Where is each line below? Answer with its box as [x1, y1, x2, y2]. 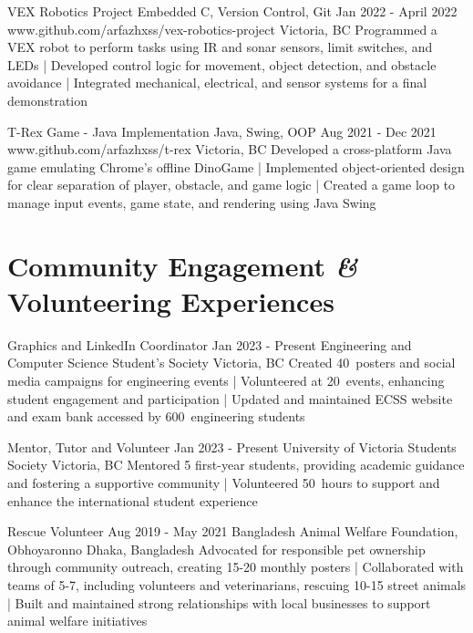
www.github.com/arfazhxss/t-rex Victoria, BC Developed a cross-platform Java [7, 140, 452, 159]
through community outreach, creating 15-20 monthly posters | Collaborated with [7, 557, 464, 576]
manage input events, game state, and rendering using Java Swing [7, 192, 376, 212]
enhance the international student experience [7, 491, 258, 510]
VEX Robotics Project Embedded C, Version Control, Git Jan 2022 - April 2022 [7, 2, 458, 20]
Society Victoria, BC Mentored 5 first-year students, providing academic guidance [7, 455, 465, 474]
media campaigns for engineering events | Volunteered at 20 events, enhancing [7, 371, 445, 390]
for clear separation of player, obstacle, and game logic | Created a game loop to [7, 175, 456, 194]
